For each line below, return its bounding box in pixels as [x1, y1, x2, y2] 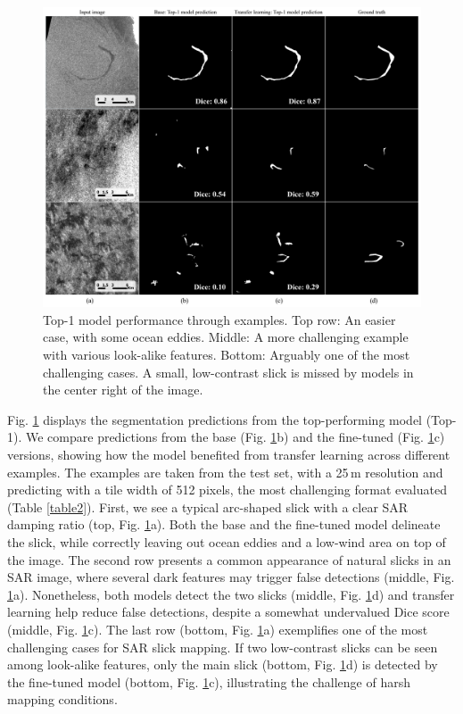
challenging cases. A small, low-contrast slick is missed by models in [43, 362, 414, 381]
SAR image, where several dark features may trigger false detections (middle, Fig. [7, 568, 455, 586]
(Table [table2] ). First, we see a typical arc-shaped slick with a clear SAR [7, 497, 409, 516]
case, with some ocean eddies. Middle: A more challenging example [43, 328, 409, 346]
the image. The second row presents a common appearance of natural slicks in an [7, 550, 451, 569]
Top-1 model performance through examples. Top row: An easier [43, 310, 396, 328]
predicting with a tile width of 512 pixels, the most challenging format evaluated [7, 480, 447, 499]
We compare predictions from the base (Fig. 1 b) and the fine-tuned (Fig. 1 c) [25, 428, 445, 446]
